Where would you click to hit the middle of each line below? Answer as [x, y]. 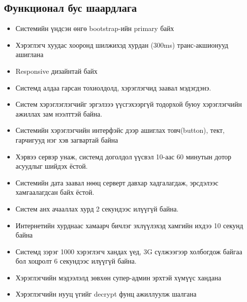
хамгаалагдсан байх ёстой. [55, 192]
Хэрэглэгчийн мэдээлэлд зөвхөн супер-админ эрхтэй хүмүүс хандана [118, 277]
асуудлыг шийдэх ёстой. [52, 166]
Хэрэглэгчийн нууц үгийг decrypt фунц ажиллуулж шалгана [106, 294]
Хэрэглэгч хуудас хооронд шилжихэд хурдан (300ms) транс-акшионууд [122, 45]
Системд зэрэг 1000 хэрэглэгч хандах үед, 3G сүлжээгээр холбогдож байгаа [129, 251]
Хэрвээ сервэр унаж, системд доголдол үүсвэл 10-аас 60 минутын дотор [123, 156]
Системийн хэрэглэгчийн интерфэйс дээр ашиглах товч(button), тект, [120, 130]
